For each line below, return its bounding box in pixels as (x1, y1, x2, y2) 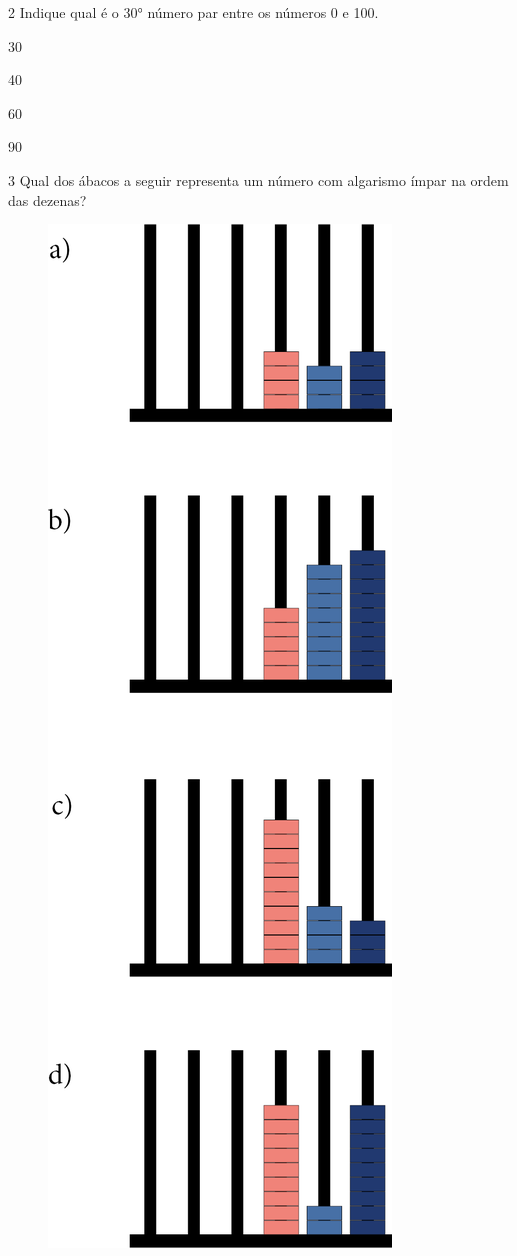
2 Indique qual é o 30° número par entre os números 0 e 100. (8, 2, 379, 22)
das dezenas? (8, 189, 87, 210)
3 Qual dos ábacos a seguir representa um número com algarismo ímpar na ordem (8, 169, 509, 190)
